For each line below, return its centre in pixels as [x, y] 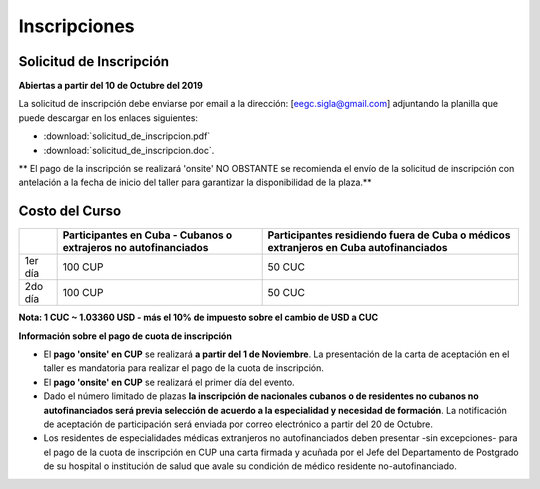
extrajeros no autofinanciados [135, 248]
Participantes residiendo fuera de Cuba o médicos [389, 235]
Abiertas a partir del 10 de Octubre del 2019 [111, 86]
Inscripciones [76, 26]
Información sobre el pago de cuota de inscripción [125, 336]
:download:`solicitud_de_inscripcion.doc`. [129, 150]
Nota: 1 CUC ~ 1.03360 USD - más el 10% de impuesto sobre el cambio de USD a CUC [198, 317]
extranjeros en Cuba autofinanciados [358, 248]
